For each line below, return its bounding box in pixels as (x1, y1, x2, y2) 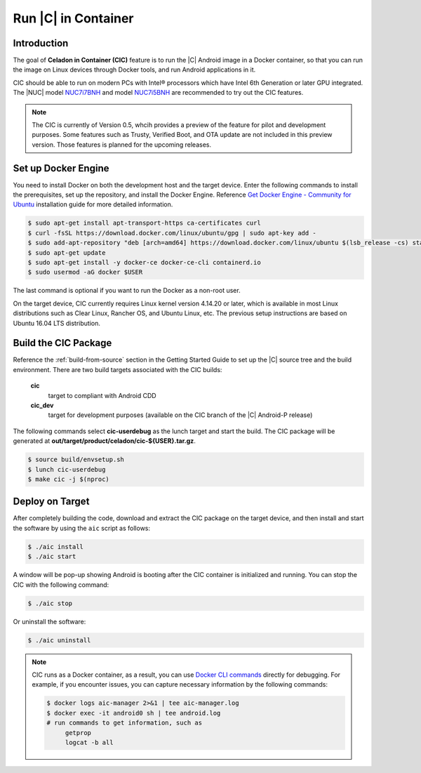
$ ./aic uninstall (27, 636, 91, 644)
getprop (65, 729, 91, 736)
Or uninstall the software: (13, 617, 86, 626)
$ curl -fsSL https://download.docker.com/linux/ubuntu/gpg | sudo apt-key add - (27, 229, 317, 237)
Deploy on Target (13, 496, 90, 508)
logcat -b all (65, 738, 114, 746)
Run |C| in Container (13, 11, 134, 26)
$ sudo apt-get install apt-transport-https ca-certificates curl (27, 219, 261, 227)
